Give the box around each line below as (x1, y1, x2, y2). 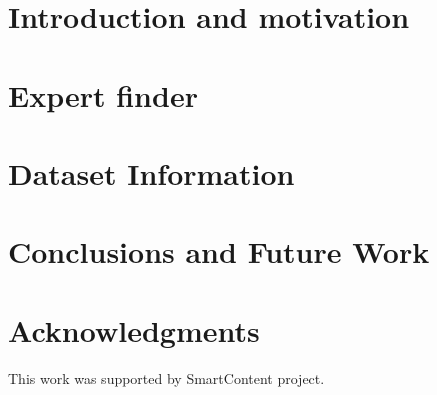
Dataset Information (8, 152, 295, 193)
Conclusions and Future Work (8, 231, 430, 272)
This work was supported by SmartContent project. (8, 367, 325, 388)
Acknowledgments (8, 309, 260, 350)
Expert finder (8, 74, 198, 115)
